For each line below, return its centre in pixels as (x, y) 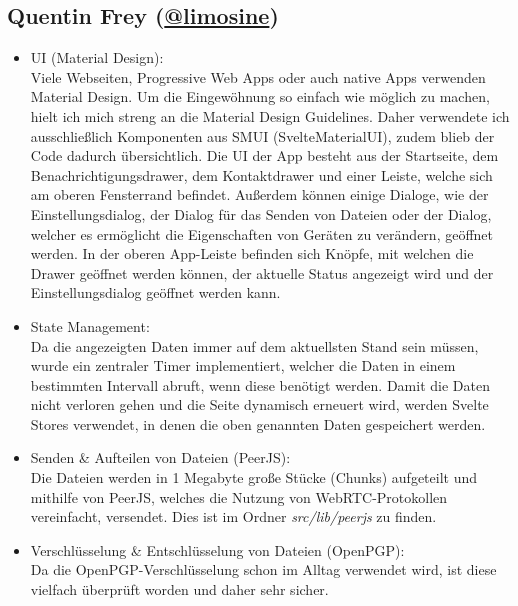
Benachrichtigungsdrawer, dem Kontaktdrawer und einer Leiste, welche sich (261, 174)
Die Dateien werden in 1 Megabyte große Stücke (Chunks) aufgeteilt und (254, 477)
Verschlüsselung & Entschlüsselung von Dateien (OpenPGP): (217, 549)
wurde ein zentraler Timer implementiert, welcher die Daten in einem (243, 365)
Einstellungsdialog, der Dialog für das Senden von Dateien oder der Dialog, (261, 213)
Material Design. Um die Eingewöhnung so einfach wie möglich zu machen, (260, 96)
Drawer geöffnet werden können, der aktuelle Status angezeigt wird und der (262, 272)
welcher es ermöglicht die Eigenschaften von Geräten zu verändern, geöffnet (262, 233)
